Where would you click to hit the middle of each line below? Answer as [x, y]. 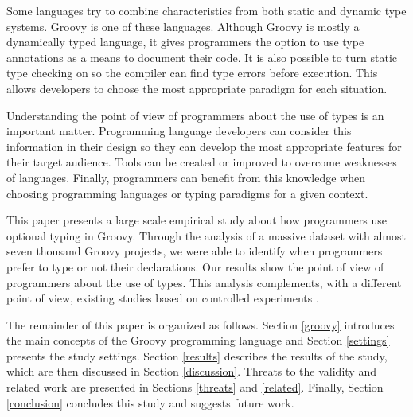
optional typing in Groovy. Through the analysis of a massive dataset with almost [206, 235]
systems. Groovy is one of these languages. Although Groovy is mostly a [183, 26]
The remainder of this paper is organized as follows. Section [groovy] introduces [201, 324]
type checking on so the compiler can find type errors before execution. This [192, 73]
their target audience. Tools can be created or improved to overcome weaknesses [202, 162]
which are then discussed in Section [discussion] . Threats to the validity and [191, 371]
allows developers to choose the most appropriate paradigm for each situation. [197, 88]
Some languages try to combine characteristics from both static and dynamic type [206, 10]
